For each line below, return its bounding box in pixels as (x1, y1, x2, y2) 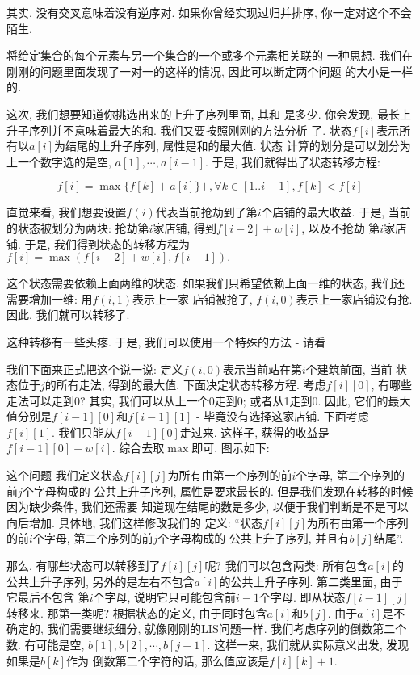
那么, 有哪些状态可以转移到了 (6, 557, 161, 574)
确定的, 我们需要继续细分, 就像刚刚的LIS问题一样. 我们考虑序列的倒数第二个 (6, 620, 407, 637)
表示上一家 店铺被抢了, (132, 290, 253, 307)
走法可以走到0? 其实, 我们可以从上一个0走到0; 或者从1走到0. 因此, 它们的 (6, 392, 388, 409)
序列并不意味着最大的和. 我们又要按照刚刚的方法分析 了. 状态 (28, 121, 352, 138)
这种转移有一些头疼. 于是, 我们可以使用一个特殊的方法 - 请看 (6, 333, 326, 350)
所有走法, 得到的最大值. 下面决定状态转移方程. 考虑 (56, 376, 326, 393)
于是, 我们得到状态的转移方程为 (24, 235, 191, 252)
